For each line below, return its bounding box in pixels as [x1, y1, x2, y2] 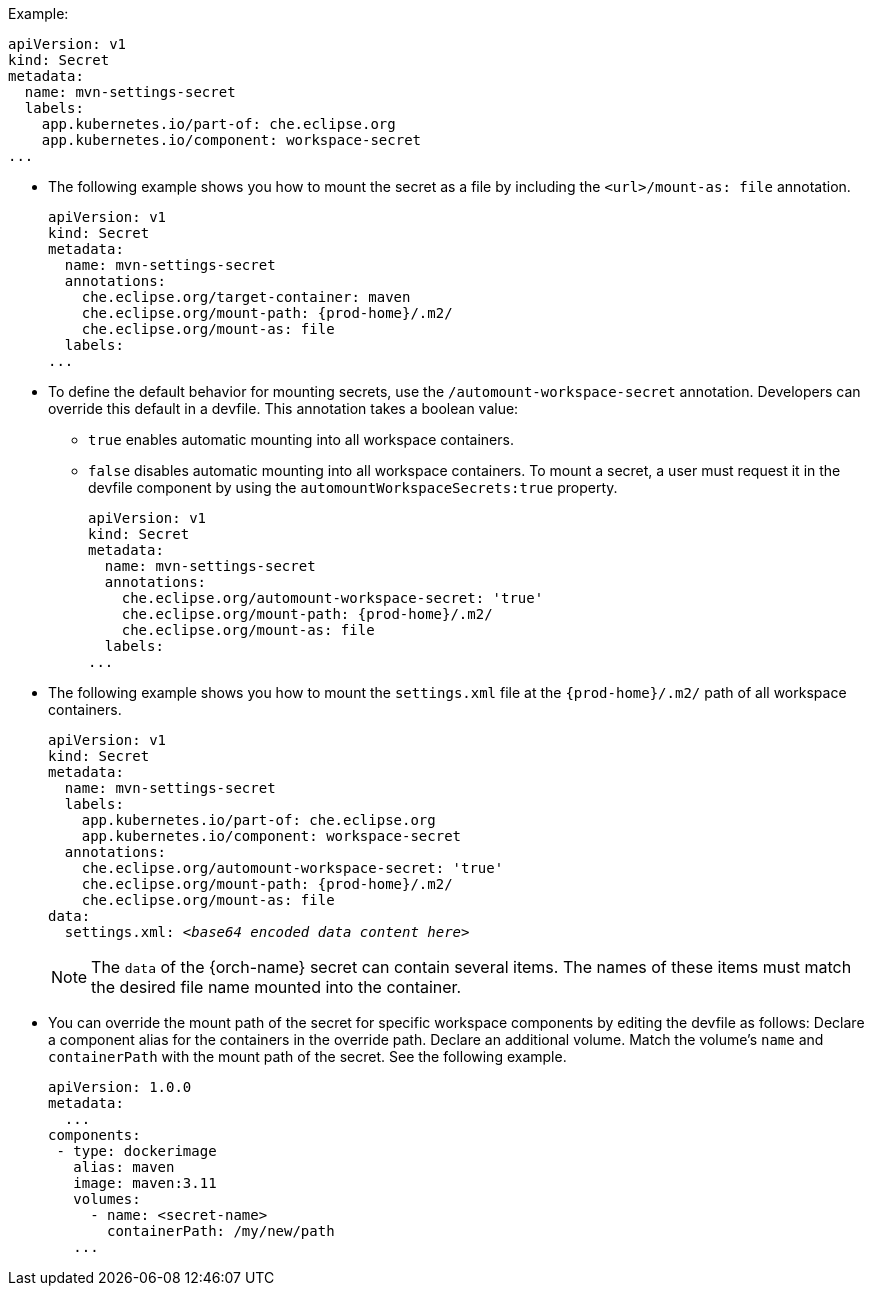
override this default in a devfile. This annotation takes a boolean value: [48, 400, 519, 417]
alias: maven [73, 1159, 175, 1175]
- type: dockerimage [56, 1143, 217, 1159]
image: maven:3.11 [73, 1175, 217, 1191]
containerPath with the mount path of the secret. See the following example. [48, 1048, 567, 1065]
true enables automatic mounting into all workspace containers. [88, 431, 514, 448]
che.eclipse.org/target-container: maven [81, 289, 411, 305]
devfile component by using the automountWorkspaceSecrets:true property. [88, 479, 618, 496]
